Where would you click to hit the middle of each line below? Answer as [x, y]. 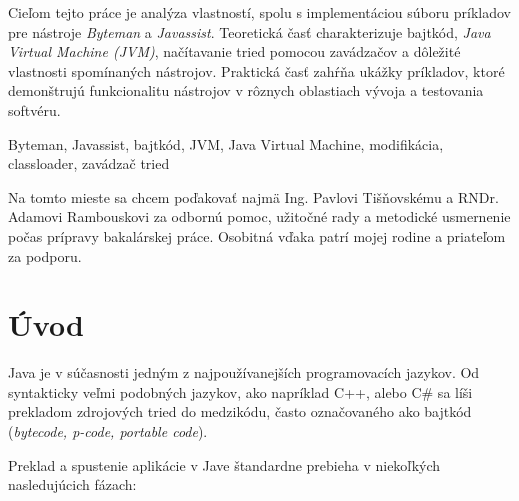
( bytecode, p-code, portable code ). [108, 431]
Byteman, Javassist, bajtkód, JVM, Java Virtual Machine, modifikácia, [226, 143]
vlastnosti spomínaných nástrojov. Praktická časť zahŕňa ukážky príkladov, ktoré [256, 70]
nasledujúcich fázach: [72, 484]
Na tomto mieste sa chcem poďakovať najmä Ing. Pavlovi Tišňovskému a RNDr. [253, 196]
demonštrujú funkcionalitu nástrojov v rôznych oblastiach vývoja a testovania [246, 90]
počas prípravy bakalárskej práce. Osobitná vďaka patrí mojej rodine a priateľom [257, 235]
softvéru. [34, 109]
